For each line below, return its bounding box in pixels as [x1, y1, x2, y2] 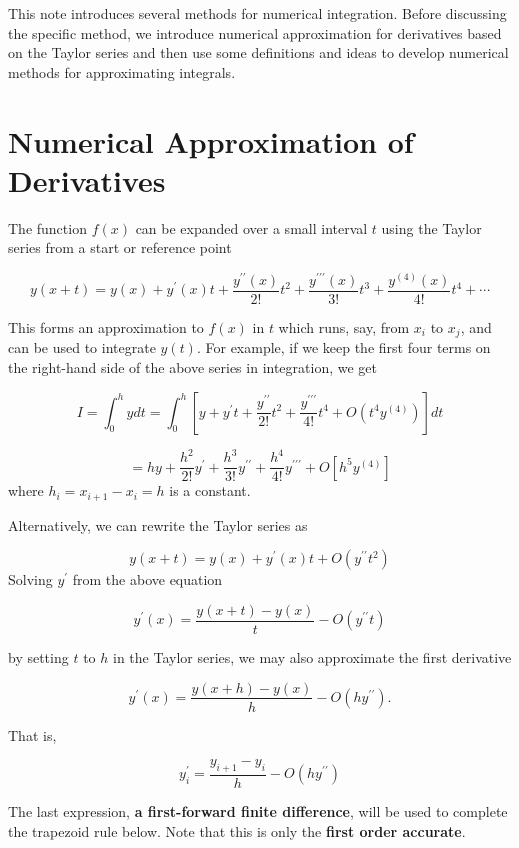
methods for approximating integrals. [8, 61, 236, 82]
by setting [8, 646, 69, 667]
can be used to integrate [8, 337, 156, 358]
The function [8, 217, 87, 238]
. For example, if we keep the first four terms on [196, 337, 491, 358]
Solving [8, 569, 53, 590]
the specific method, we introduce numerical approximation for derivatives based [8, 22, 502, 43]
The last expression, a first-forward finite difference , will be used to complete [8, 801, 508, 821]
